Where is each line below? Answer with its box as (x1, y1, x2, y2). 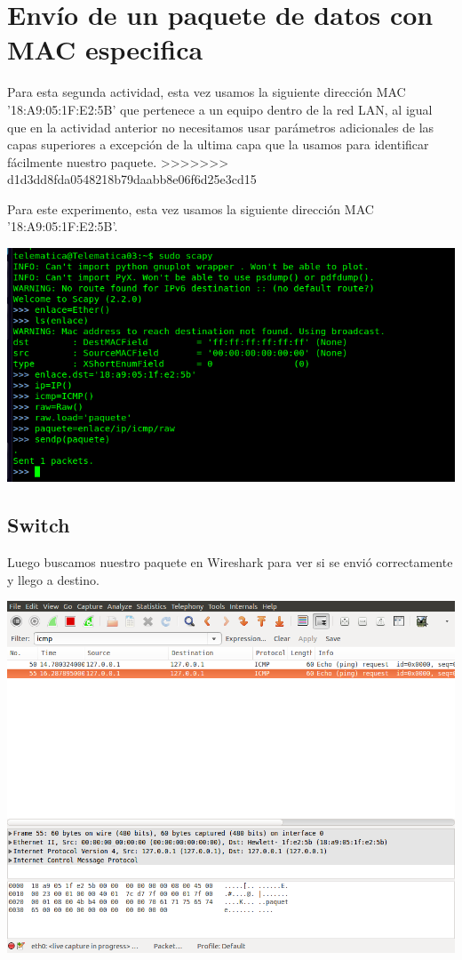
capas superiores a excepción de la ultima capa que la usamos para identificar (7, 135, 429, 154)
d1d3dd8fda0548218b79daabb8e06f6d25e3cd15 (7, 170, 257, 188)
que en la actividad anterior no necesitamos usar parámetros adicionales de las (7, 117, 434, 136)
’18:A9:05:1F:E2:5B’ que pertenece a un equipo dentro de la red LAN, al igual (7, 100, 433, 118)
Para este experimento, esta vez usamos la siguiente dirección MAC (7, 199, 374, 218)
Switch (7, 511, 70, 539)
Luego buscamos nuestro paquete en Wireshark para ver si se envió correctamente (7, 552, 453, 571)
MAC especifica (7, 31, 203, 68)
